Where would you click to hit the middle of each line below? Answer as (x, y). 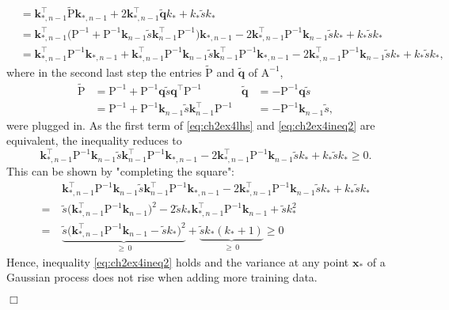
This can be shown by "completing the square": (121, 170)
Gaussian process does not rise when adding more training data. (162, 277)
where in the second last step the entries (104, 72)
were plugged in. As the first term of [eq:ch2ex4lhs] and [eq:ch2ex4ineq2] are (191, 125)
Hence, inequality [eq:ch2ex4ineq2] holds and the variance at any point (178, 261)
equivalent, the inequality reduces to (94, 140)
